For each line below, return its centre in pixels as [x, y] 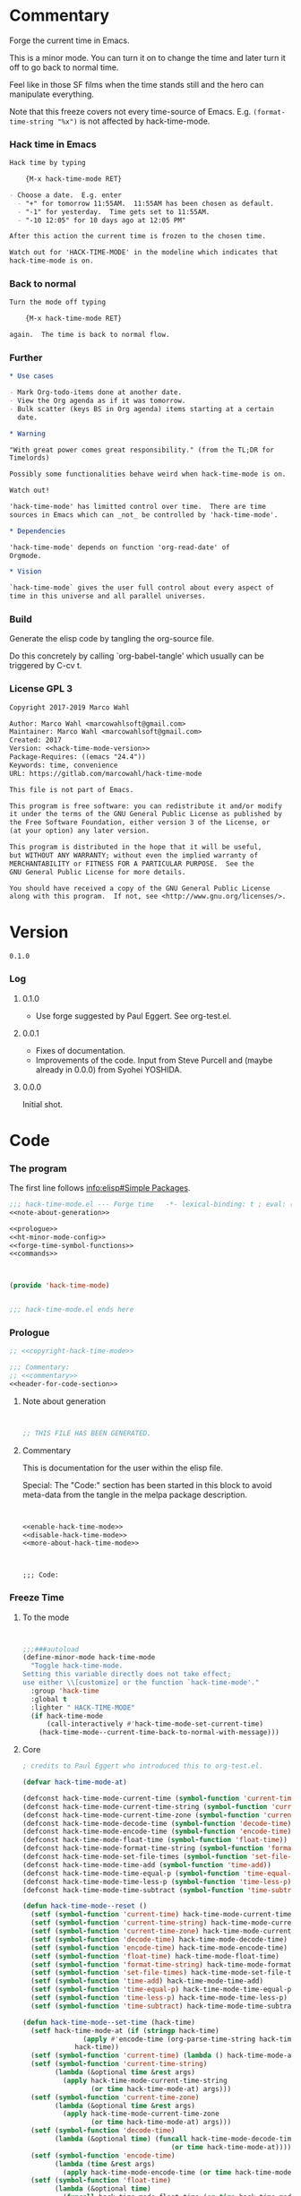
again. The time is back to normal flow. [90, 335]
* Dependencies [38, 531]
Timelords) [30, 458]
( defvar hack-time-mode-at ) [74, 1783]
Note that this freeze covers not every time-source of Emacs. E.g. [130, 111]
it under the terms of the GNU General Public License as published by [146, 814]
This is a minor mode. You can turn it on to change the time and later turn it [148, 57]
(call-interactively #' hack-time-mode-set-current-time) [155, 1724]
